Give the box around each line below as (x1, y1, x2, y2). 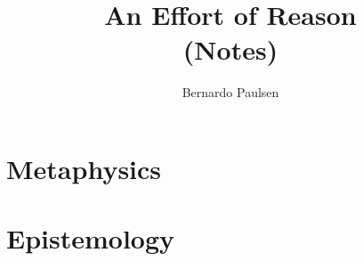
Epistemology (6, 220, 175, 257)
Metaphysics (6, 150, 162, 186)
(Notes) (182, 31, 278, 68)
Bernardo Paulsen (181, 83, 279, 102)
